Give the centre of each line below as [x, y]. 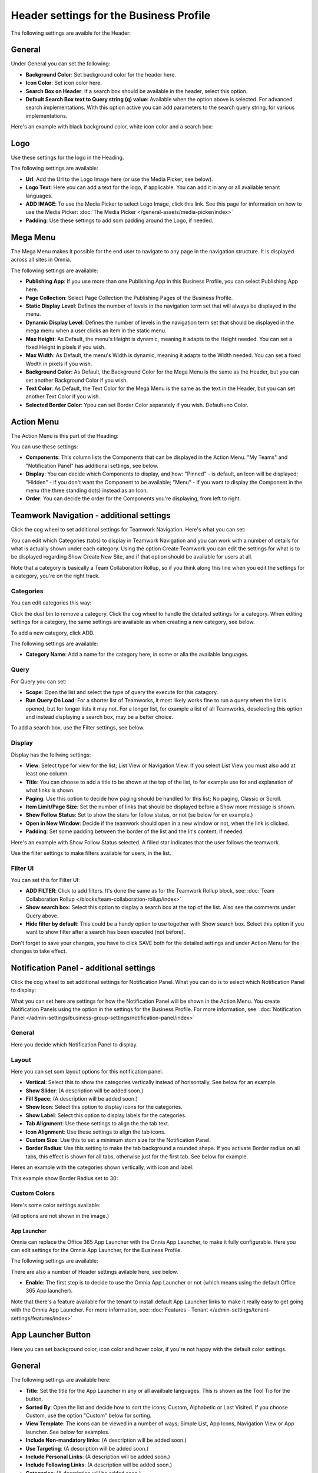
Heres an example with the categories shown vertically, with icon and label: [102, 1167]
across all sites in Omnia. [41, 260]
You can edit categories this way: [51, 603]
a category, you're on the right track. [55, 576]
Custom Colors [33, 1193]
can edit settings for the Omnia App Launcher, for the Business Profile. [97, 1250]
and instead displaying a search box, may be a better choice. [100, 717]
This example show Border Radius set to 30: [64, 1178]
